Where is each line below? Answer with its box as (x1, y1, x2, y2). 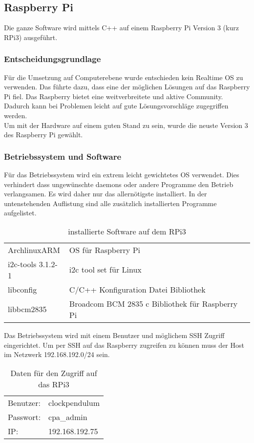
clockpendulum (48, 397, 100, 408)
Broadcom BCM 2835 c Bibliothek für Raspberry (69, 297, 238, 309)
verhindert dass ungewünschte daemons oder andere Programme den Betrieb (4, 179, 233, 189)
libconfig (8, 283, 37, 295)
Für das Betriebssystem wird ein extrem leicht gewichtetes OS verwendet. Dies (4, 169, 239, 179)
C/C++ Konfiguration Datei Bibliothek (69, 283, 206, 295)
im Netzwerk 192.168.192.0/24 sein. (4, 349, 110, 359)
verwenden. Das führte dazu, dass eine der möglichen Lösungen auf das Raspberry (4, 82, 250, 92)
